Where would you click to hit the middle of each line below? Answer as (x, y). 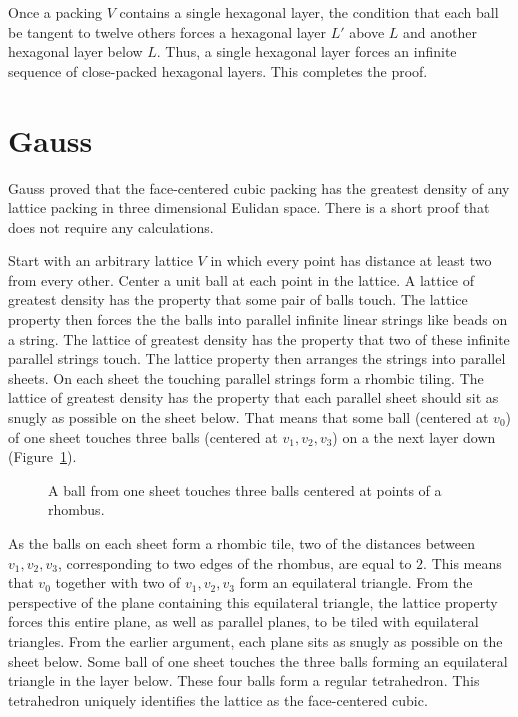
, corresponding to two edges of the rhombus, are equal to (234, 562)
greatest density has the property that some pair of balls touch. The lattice (238, 299)
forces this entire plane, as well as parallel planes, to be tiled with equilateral (243, 621)
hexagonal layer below (75, 51)
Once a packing (55, 12)
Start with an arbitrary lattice (100, 260)
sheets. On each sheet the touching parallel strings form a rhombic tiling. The (246, 377)
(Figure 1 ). (42, 456)
